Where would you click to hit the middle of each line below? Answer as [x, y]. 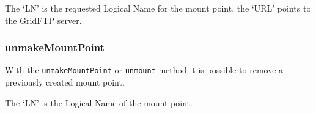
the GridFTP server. [43, 20]
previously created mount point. [65, 82]
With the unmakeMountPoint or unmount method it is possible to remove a [144, 70]
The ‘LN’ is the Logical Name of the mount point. [99, 102]
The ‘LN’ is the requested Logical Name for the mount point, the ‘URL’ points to [158, 8]
